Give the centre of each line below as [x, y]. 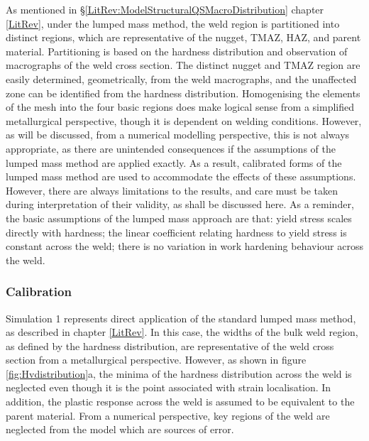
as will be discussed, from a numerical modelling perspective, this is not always [178, 135]
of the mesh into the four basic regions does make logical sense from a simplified [180, 107]
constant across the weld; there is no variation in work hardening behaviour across [184, 246]
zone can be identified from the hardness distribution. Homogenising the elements [183, 93]
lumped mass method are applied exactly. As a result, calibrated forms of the [174, 162]
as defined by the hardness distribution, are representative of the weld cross [170, 345]
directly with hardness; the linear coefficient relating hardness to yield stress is [176, 232]
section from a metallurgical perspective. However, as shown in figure [156, 360]
